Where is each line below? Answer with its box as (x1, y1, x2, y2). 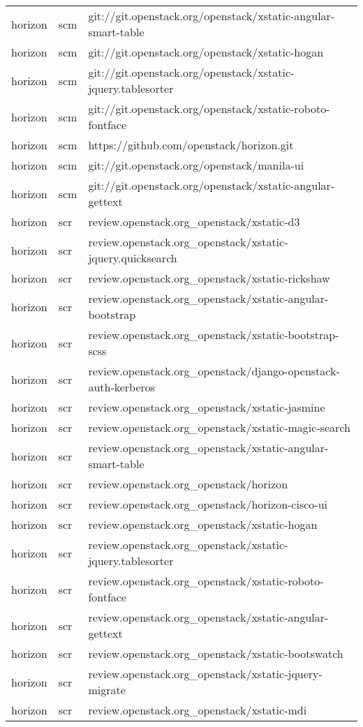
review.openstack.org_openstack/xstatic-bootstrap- (88, 327, 339, 343)
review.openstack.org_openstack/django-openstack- (88, 363, 340, 379)
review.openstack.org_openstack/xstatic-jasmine (88, 399, 325, 415)
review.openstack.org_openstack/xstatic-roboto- (88, 573, 324, 589)
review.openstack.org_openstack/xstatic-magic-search (88, 419, 350, 435)
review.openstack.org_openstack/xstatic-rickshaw (88, 270, 330, 286)
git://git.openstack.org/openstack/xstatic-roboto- (88, 100, 330, 117)
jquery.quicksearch (88, 250, 177, 266)
